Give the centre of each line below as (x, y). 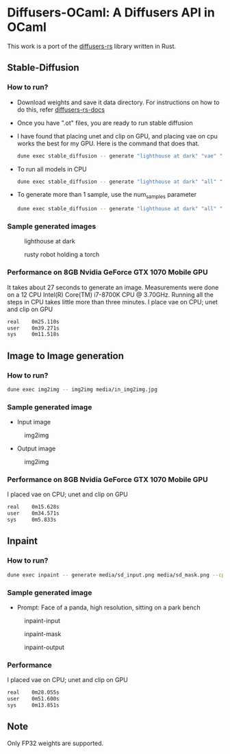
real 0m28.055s (33, 693)
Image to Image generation (66, 355)
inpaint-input (42, 620)
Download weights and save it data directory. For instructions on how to (118, 102)
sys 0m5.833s (32, 520)
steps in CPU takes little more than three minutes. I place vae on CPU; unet (112, 302)
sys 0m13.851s (33, 705)
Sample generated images (52, 226)
